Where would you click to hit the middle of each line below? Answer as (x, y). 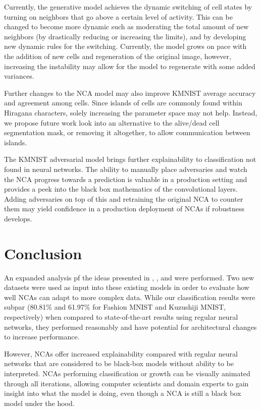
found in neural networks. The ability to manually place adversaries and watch (126, 169)
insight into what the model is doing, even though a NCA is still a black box (123, 393)
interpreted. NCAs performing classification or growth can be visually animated (127, 373)
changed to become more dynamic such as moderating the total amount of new (126, 26)
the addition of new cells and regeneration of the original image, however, (118, 56)
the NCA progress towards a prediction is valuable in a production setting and (126, 179)
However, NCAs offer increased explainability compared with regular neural (121, 353)
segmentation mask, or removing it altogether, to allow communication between (127, 132)
